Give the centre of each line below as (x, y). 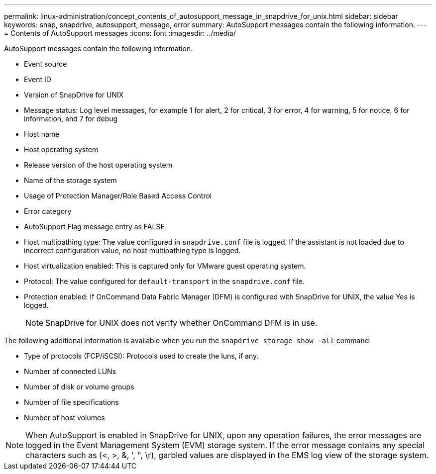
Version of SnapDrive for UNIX (74, 95)
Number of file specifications (71, 402)
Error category (48, 211)
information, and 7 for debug (71, 119)
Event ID (38, 79)
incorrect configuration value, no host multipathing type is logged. (132, 250)
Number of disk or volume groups (79, 387)
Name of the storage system (70, 180)
